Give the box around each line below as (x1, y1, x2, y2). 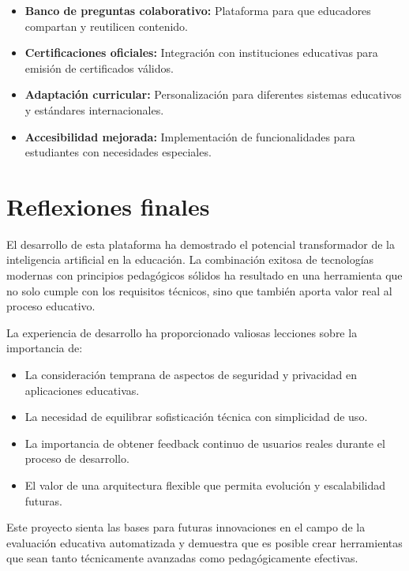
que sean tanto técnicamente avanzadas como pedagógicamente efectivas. (6, 550, 358, 566)
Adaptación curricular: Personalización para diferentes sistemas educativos (24, 86, 402, 103)
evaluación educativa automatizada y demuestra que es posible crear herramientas (6, 534, 403, 550)
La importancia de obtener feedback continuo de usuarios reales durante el (24, 434, 385, 451)
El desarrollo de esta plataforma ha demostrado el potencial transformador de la (6, 235, 395, 252)
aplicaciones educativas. (24, 381, 140, 398)
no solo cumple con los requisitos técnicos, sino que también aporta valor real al (6, 282, 392, 299)
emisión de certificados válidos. (24, 59, 174, 76)
